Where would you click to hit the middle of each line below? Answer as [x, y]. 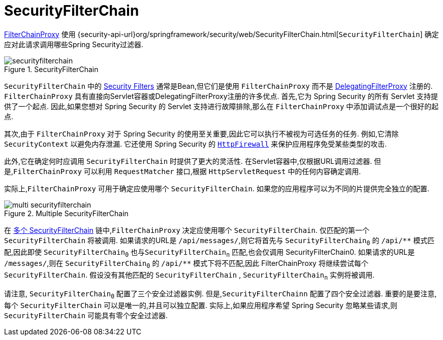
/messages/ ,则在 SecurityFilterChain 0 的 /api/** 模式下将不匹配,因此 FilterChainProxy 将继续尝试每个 [186, 264]
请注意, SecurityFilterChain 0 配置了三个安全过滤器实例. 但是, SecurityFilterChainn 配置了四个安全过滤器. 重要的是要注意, [220, 294]
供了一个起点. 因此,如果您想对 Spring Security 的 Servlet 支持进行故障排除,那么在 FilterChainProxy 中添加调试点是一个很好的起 [221, 106]
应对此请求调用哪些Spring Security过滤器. [74, 44]
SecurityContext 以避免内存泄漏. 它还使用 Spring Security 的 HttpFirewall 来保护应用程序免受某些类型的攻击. [196, 144]
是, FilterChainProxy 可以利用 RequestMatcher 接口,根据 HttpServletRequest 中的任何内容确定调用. [183, 171]
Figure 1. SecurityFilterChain [51, 69]
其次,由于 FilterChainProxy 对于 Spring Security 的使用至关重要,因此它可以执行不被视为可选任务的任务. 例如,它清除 [201, 133]
